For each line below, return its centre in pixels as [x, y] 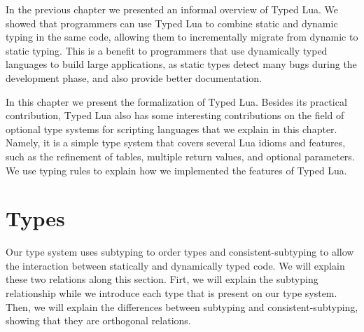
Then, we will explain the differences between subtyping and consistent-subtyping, [182, 306]
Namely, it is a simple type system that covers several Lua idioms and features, [176, 143]
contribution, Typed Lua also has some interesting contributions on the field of [175, 115]
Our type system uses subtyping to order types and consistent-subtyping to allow [180, 252]
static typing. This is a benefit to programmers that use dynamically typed [167, 50]
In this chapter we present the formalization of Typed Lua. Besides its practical [176, 101]
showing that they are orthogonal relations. [98, 320]
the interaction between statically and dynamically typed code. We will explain [175, 265]
